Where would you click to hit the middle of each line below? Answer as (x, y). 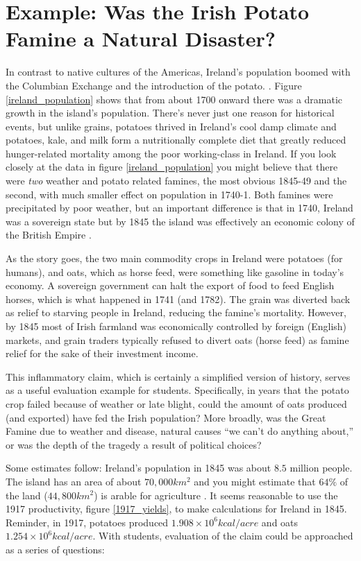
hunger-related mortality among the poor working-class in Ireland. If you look (171, 153)
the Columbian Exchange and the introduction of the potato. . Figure (154, 85)
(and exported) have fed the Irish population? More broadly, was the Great (166, 417)
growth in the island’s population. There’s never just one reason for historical (170, 113)
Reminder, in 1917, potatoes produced (87, 522)
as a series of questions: (55, 549)
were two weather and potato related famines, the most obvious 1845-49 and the (176, 181)
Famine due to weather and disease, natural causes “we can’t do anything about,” (180, 431)
